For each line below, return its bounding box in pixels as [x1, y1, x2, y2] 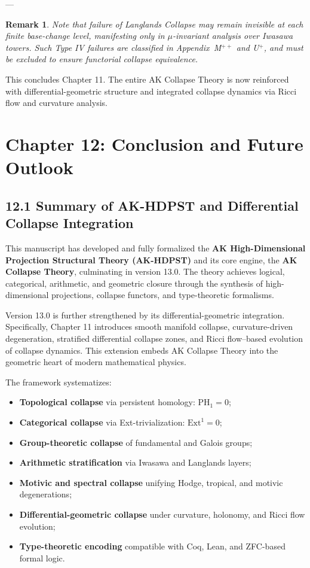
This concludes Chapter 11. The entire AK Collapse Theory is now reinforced [5, 72, 289, 85]
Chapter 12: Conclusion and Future [5, 131, 303, 156]
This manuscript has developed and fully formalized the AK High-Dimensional [5, 241, 306, 254]
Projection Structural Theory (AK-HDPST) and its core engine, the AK [5, 253, 297, 266]
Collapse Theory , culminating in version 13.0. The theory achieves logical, [5, 265, 285, 278]
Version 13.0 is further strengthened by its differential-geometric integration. [5, 308, 285, 321]
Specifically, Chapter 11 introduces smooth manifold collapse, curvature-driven [5, 320, 293, 333]
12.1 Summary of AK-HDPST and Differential [5, 196, 299, 214]
